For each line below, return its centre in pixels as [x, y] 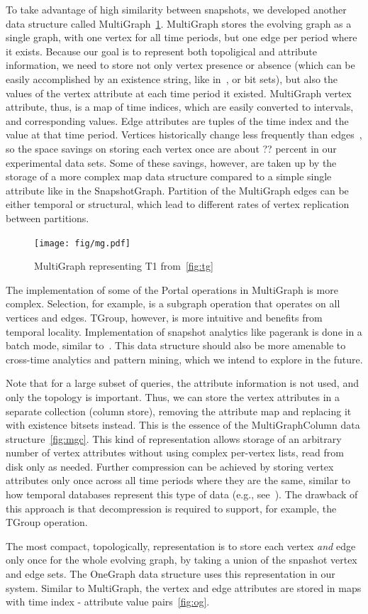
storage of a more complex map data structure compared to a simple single [169, 176]
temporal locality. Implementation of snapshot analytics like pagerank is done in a [184, 331]
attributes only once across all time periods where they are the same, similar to [178, 480]
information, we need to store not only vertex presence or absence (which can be [180, 65]
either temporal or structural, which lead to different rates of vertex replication [178, 204]
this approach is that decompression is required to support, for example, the [171, 508]
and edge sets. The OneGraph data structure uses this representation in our [171, 574]
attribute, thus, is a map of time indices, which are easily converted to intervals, [180, 107]
